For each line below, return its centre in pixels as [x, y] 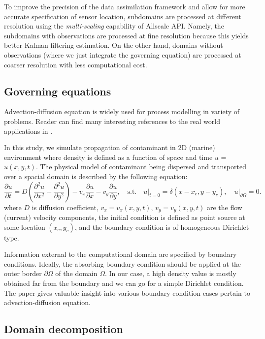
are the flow [224, 207]
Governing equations [58, 91]
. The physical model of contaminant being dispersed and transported [141, 167]
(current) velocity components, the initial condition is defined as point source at [125, 217]
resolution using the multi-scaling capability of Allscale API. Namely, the [114, 26]
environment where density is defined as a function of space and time [108, 157]
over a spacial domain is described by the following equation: [96, 176]
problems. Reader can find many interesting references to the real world [112, 121]
